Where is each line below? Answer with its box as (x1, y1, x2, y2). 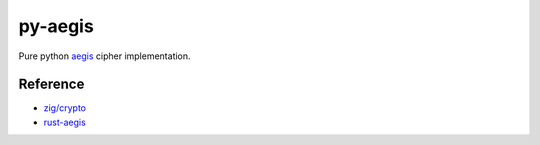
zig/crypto (43, 102, 87, 114)
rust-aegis (43, 116, 87, 128)
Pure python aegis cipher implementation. (18, 50, 191, 62)
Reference (18, 76, 85, 93)
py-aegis (18, 15, 94, 37)
